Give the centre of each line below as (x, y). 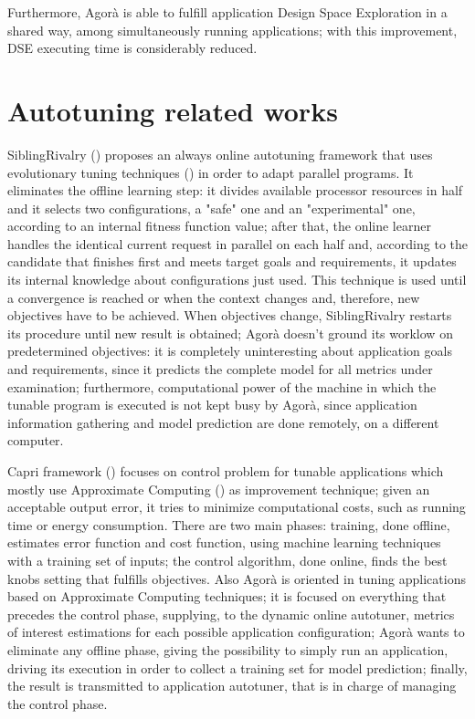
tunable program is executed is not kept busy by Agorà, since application (212, 405)
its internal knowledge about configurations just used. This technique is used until (237, 280)
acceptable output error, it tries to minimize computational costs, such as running (237, 507)
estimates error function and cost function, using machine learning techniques (224, 542)
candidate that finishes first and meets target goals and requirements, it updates (232, 261)
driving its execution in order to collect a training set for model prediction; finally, (237, 667)
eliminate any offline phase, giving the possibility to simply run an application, (228, 649)
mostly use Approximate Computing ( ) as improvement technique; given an (219, 489)
